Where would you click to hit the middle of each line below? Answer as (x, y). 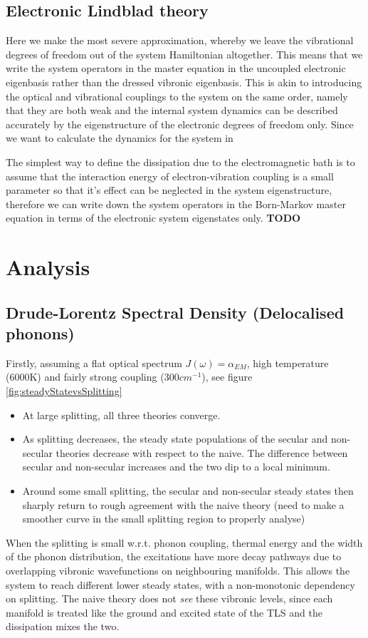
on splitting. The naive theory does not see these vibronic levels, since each (169, 598)
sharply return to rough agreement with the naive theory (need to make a (183, 504)
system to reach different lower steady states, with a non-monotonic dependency (180, 584)
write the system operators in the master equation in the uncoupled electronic (176, 68)
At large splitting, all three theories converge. (121, 415)
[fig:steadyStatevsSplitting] (64, 391)
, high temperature (288, 362)
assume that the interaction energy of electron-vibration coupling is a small (170, 176)
